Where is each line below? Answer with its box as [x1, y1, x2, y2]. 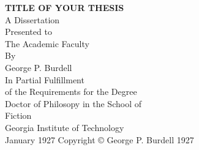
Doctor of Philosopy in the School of [5, 97, 141, 110]
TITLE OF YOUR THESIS [5, 1, 124, 13]
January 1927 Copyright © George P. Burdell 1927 [5, 133, 194, 146]
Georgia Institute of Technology [5, 121, 124, 133]
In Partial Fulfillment [5, 73, 84, 86]
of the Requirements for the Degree [5, 85, 137, 98]
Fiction [5, 109, 32, 122]
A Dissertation [5, 13, 60, 26]
